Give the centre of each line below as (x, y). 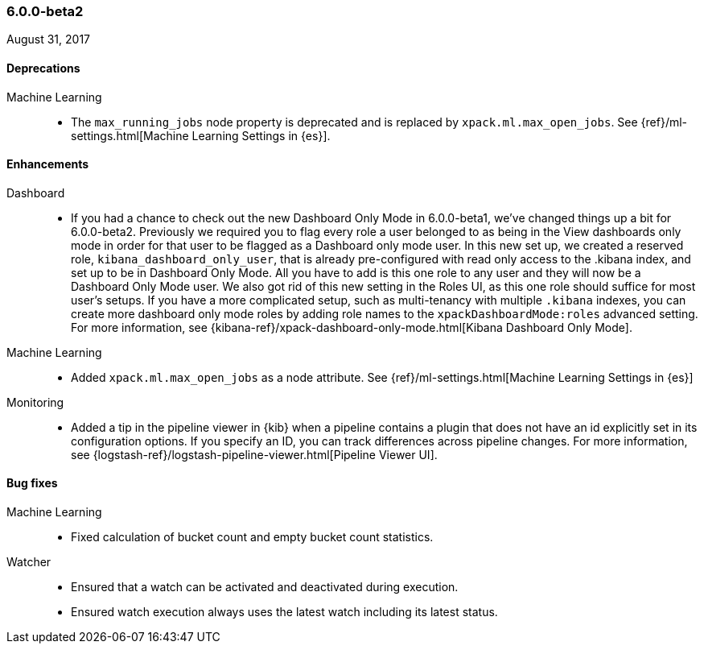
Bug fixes (32, 483)
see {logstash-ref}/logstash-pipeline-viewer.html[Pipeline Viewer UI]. (254, 454)
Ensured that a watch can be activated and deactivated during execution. (265, 587)
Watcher (29, 562)
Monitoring (35, 402)
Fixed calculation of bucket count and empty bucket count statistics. (252, 537)
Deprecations (43, 68)
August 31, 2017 (49, 39)
